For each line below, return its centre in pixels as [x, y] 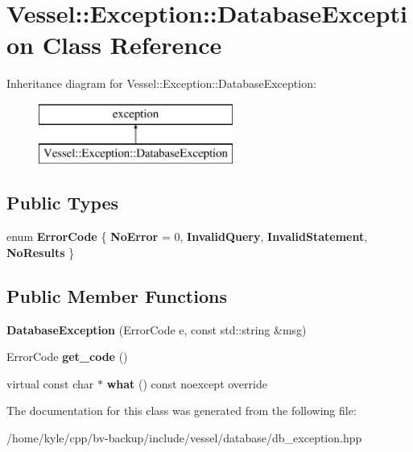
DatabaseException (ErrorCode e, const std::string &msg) [157, 329]
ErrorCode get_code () [67, 357]
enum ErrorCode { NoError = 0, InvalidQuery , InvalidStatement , [187, 236]
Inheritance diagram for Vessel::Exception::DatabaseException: [161, 83]
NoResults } [41, 252]
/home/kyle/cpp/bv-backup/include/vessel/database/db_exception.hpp [184, 438]
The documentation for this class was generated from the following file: [182, 411]
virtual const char [50, 383]
